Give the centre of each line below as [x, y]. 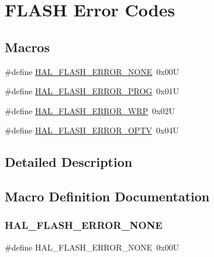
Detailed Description [69, 162]
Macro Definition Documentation [107, 196]
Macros [27, 47]
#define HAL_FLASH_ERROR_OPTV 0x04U [92, 130]
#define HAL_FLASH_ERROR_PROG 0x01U [92, 91]
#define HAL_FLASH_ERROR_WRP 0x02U [90, 110]
